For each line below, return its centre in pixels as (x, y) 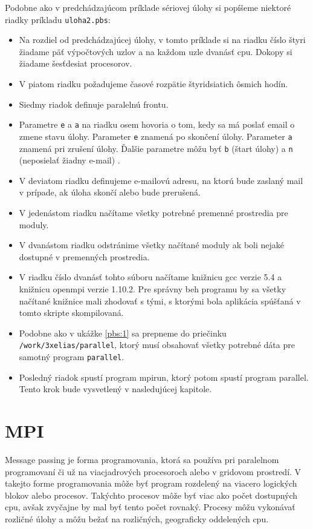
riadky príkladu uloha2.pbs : (58, 19)
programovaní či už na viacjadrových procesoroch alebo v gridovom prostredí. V (153, 471)
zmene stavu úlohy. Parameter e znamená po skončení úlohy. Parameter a (156, 136)
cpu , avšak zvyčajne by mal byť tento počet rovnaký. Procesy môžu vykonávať (150, 507)
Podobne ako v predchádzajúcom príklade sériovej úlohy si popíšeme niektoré (148, 7)
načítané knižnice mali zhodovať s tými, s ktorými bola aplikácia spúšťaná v (160, 301)
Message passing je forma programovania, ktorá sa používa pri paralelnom (142, 459)
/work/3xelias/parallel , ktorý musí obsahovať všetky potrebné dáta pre (157, 345)
